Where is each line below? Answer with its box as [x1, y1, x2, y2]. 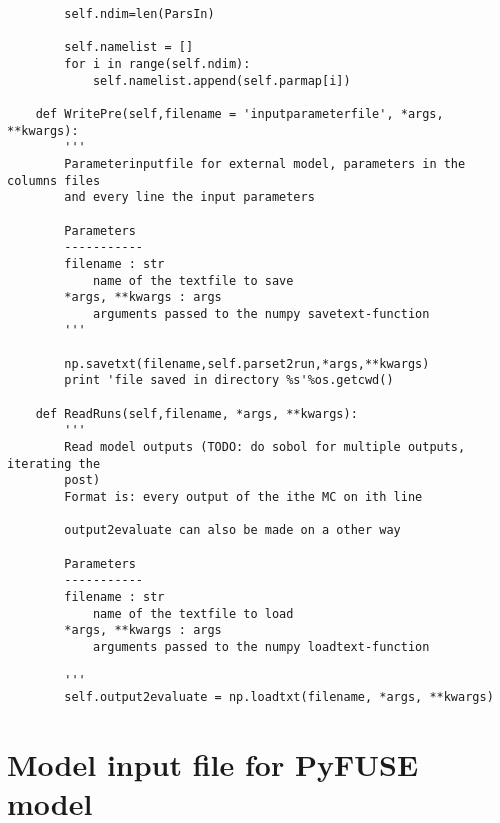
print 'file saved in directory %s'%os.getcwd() [64, 373, 394, 388]
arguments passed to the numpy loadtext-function [92, 639, 430, 654]
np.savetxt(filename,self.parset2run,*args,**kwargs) [64, 356, 430, 371]
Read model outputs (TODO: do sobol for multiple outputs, [64, 440, 466, 455]
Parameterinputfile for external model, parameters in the [64, 156, 466, 171]
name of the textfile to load [92, 606, 294, 621]
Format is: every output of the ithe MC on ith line [64, 490, 423, 505]
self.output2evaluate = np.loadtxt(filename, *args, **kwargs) [64, 689, 494, 704]
